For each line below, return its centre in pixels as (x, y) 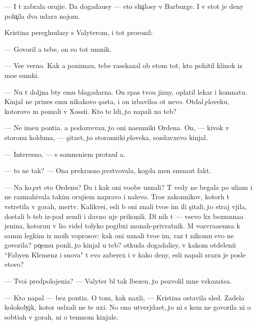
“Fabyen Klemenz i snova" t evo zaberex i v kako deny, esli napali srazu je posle (125, 254)
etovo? (14, 264)
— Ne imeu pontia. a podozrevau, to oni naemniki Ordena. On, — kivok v (117, 127)
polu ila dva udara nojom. (42, 16)
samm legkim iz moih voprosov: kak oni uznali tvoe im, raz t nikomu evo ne (119, 235)
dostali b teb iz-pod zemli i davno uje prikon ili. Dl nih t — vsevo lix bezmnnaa (124, 216)
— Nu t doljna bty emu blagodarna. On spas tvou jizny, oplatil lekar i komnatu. (126, 91)
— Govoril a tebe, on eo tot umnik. (58, 49)
